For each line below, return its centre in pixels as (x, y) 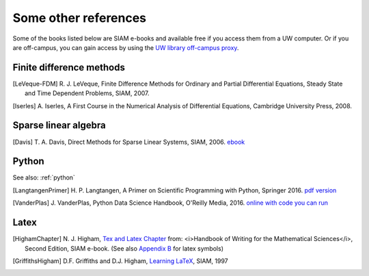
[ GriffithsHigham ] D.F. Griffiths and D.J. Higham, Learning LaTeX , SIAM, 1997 (120, 261)
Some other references (80, 18)
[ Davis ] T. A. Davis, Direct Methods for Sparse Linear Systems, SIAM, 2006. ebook (129, 142)
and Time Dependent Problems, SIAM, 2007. (87, 93)
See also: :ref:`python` (44, 177)
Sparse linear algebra (59, 126)
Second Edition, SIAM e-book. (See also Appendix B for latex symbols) (124, 248)
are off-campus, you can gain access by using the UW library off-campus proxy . (126, 47)
